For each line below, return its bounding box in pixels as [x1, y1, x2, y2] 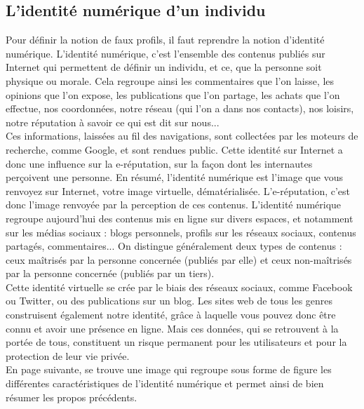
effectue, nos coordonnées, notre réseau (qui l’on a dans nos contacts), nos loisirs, [6, 101, 354, 116]
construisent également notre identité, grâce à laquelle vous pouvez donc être [6, 307, 336, 322]
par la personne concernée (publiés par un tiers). [6, 266, 215, 281]
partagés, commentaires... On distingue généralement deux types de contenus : [6, 239, 342, 253]
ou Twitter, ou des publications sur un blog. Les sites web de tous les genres [6, 293, 333, 308]
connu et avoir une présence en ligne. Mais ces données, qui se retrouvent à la [6, 321, 339, 335]
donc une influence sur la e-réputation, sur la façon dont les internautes [6, 156, 313, 170]
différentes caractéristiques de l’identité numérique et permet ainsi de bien [6, 376, 324, 391]
